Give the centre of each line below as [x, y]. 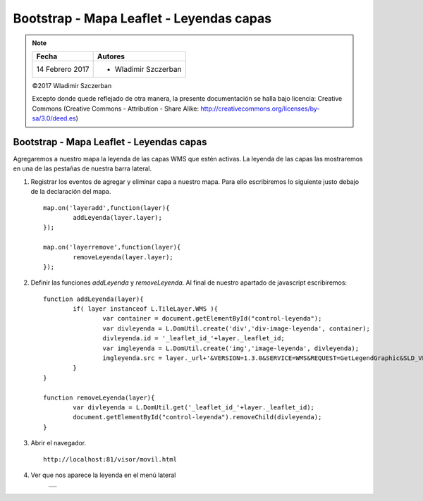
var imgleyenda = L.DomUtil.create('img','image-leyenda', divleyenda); [231, 348]
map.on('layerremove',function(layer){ [112, 247]
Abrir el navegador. [59, 443]
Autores [111, 56]
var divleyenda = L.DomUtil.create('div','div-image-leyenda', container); [236, 328]
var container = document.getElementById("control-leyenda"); [212, 318]
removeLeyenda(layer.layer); [123, 257]
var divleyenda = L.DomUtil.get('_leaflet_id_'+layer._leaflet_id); [194, 408]
